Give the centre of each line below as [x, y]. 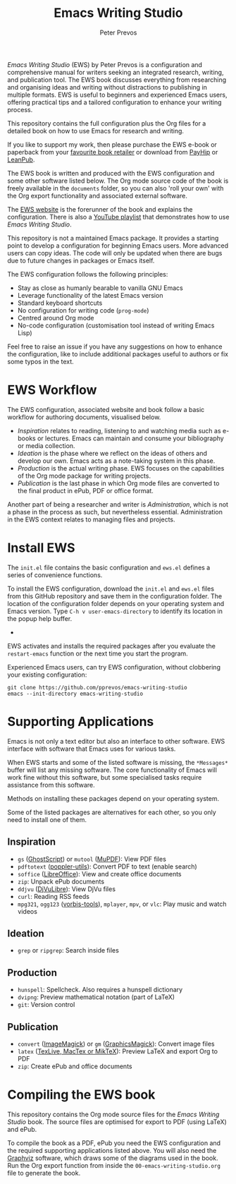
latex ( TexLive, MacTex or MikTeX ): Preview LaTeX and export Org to [118, 1051]
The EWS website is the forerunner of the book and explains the [100, 209]
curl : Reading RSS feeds [54, 896]
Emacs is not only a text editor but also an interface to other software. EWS [116, 741]
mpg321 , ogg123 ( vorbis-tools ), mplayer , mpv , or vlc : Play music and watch [122, 904]
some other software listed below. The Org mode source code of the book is [118, 181]
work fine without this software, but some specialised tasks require [105, 777]
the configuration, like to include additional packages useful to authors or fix [118, 354]
